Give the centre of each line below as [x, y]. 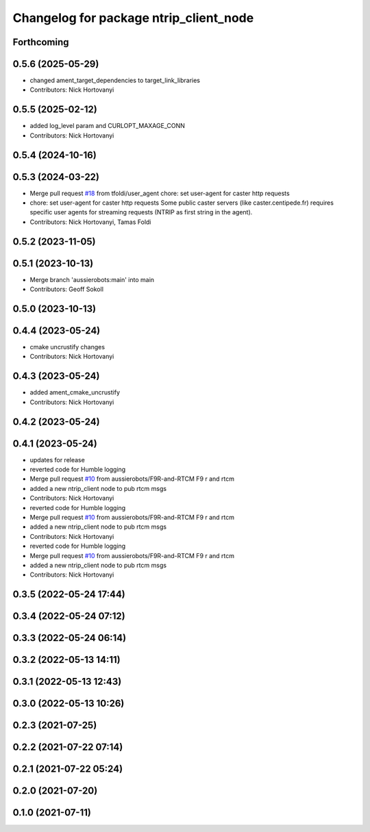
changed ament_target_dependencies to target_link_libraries [115, 80]
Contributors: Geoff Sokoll [67, 289]
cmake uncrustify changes [67, 347]
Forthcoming [41, 42]
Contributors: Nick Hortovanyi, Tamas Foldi [90, 222]
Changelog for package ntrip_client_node [133, 18]
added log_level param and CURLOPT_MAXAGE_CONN [107, 126]
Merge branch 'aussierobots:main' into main [92, 279]
